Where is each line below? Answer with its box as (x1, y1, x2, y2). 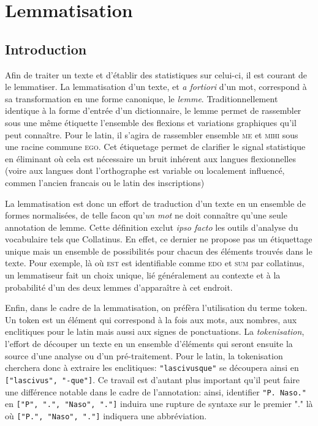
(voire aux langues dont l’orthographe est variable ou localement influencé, (5, 164, 285, 177)
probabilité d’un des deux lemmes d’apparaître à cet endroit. (5, 280, 233, 293)
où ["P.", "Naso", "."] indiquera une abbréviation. (5, 409, 207, 422)
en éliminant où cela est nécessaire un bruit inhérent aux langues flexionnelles (5, 152, 296, 165)
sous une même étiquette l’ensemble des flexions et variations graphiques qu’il (5, 116, 297, 129)
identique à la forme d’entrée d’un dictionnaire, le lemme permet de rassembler (5, 104, 301, 117)
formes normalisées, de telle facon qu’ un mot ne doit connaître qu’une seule (5, 209, 287, 222)
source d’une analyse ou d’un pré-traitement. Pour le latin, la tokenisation (5, 349, 283, 362)
